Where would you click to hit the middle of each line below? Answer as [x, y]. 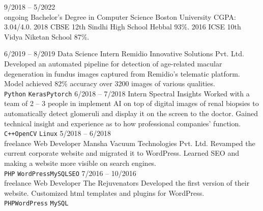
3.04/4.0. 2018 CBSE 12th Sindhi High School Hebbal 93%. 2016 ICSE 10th [123, 27]
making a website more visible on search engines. [80, 163]
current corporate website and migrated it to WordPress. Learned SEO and [122, 153]
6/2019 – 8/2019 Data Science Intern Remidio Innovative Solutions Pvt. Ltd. [124, 54]
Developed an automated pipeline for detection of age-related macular [113, 63]
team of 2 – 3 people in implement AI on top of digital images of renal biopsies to [131, 103]
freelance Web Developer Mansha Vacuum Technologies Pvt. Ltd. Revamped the [130, 143]
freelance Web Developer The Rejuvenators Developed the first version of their [127, 183]
